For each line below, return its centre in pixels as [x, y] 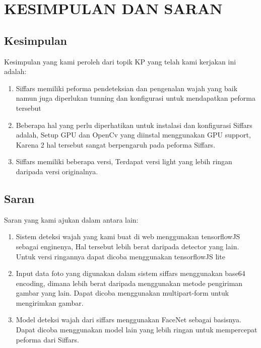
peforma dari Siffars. [47, 339]
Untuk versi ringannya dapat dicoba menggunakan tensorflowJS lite [120, 256]
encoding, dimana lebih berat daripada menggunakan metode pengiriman [129, 283]
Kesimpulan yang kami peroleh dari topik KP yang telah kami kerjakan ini [120, 61]
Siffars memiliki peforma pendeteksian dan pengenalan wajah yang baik [127, 88]
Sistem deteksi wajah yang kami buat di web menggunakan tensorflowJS [128, 236]
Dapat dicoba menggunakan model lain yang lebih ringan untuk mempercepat [137, 330]
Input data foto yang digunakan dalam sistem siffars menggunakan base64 [130, 273]
